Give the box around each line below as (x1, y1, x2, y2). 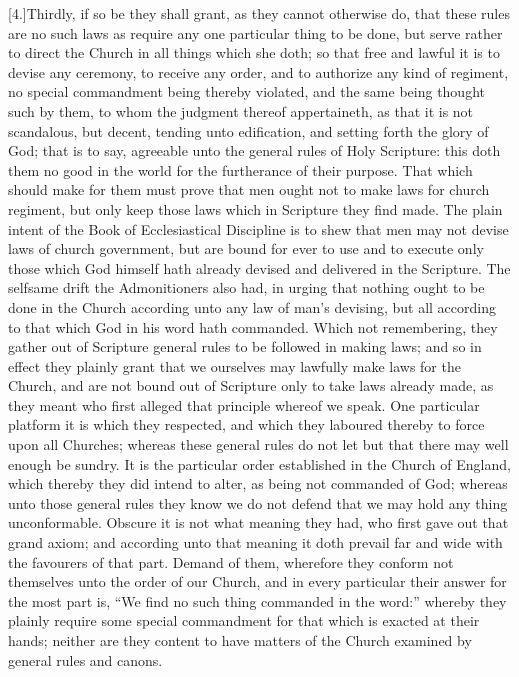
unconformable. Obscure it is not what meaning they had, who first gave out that (8, 512, 509, 533)
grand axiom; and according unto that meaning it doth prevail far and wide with (8, 532, 503, 553)
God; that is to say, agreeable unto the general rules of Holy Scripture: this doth (8, 140, 501, 161)
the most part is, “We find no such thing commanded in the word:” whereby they (8, 590, 507, 611)
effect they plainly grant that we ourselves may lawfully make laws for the (8, 355, 461, 376)
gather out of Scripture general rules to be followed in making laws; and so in (8, 336, 482, 357)
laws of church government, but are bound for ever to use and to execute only (8, 238, 484, 259)
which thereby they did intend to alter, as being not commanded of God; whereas (8, 473, 508, 494)
